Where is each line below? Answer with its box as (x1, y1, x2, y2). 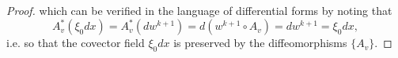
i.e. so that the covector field (6, 34, 145, 51)
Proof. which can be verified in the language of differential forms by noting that (6, 2, 392, 18)
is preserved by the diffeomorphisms (173, 34, 347, 51)
